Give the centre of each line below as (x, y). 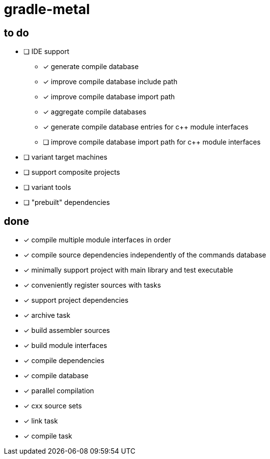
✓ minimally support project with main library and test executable (128, 270)
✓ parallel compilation (59, 391)
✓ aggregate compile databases (95, 112)
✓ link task (41, 421)
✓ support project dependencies (76, 300)
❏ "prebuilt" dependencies (67, 202)
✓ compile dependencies (64, 361)
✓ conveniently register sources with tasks (92, 285)
